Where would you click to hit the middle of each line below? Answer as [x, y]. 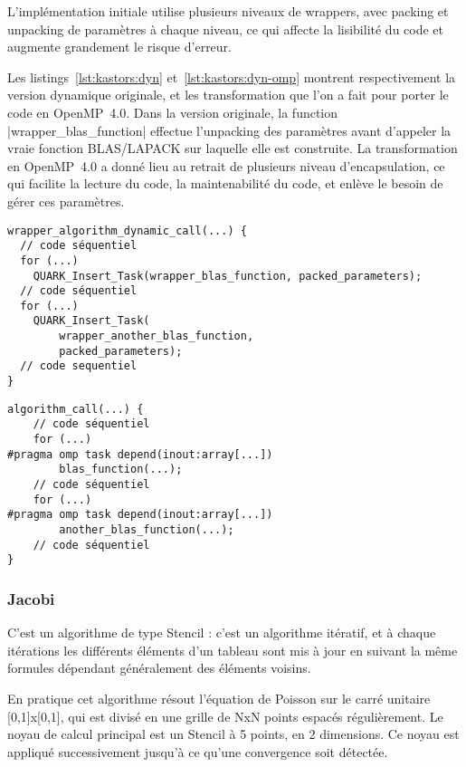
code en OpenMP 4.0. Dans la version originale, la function [173, 112]
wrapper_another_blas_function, [157, 336]
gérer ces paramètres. [66, 201]
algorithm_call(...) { [76, 409]
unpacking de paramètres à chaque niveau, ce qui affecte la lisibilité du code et [226, 29]
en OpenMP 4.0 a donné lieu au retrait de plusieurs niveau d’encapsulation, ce [226, 165]
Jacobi [31, 598]
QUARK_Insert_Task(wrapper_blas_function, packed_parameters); [228, 276]
